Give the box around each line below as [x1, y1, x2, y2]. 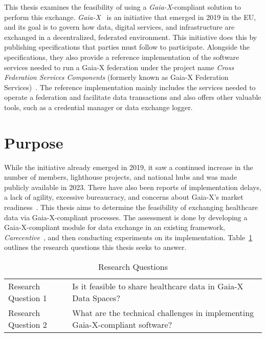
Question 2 [8, 319, 47, 330]
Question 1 [8, 292, 47, 304]
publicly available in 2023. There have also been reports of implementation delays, [4, 181, 261, 192]
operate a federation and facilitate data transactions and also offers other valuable [4, 92, 261, 102]
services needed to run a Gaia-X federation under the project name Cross [4, 61, 234, 72]
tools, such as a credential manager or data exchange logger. [4, 101, 193, 112]
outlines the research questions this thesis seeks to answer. [4, 242, 187, 252]
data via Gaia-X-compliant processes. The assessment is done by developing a [4, 212, 248, 222]
